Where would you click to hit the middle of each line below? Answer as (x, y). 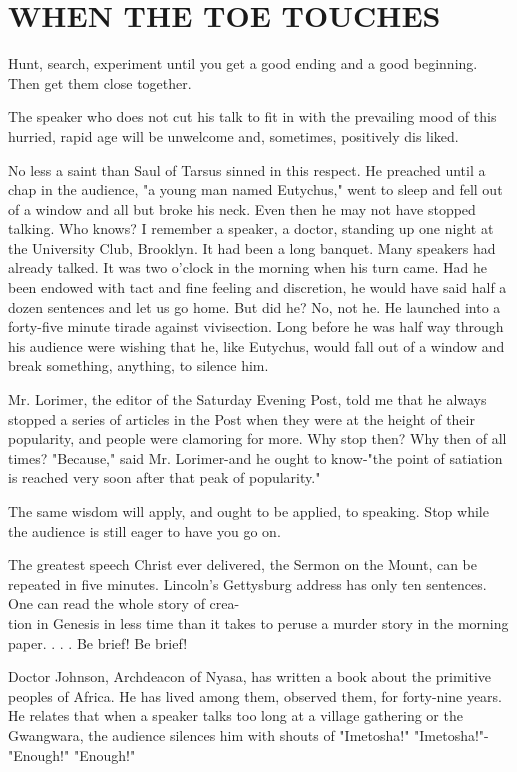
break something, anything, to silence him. (138, 365)
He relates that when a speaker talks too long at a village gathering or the (235, 715)
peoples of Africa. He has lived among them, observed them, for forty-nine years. (255, 695)
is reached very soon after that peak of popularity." (164, 477)
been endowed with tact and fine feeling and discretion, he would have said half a (257, 287)
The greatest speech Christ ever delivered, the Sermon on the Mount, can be (242, 564)
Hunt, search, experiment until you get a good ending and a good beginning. (243, 63)
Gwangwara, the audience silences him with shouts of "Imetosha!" (209, 734)
